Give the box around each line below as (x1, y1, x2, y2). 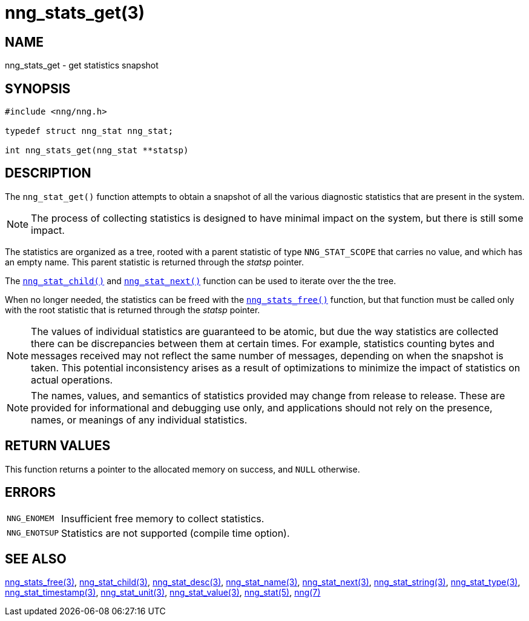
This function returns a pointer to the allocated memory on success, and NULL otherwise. (5, 463, 360, 474)
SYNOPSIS (5, 81, 71, 96)
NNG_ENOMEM (7, 514, 54, 523)
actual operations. (31, 373, 113, 386)
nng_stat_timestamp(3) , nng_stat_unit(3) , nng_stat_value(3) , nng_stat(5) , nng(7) (5, 587, 321, 598)
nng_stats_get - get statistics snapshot (5, 60, 159, 71)
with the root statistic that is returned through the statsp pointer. (5, 304, 260, 315)
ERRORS (5, 485, 56, 500)
